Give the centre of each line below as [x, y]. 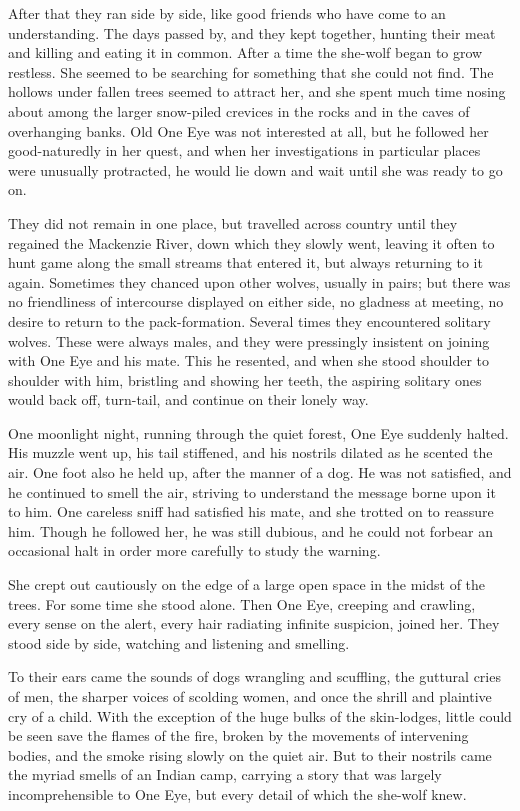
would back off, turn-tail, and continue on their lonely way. [188, 399]
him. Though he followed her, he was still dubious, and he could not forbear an [250, 530]
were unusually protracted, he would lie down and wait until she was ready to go [255, 169]
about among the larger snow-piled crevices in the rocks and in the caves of [239, 110]
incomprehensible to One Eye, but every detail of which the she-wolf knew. [237, 793]
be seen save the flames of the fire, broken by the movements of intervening [238, 735]
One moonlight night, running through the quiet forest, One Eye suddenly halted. [258, 432]
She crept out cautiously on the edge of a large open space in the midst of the [247, 584]
